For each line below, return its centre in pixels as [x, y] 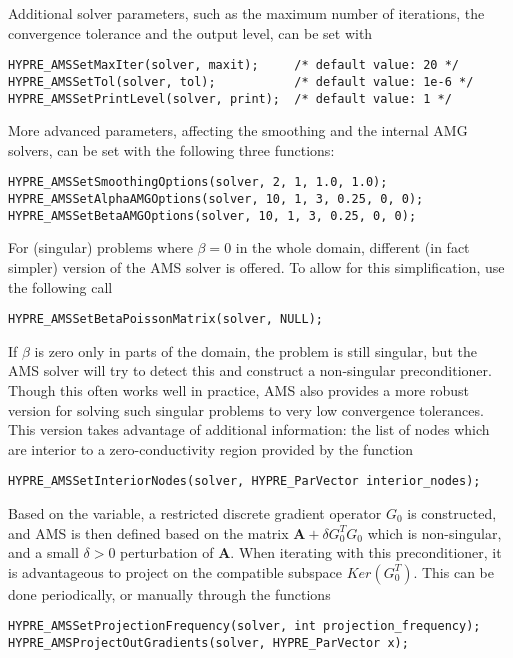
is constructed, [452, 512]
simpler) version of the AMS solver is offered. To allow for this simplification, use [256, 266]
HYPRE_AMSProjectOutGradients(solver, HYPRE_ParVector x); [208, 643]
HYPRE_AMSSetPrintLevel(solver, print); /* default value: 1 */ [230, 98]
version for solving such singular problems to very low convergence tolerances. [246, 409]
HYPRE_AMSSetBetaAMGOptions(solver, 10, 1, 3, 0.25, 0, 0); [212, 215]
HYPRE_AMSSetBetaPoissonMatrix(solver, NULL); [165, 319]
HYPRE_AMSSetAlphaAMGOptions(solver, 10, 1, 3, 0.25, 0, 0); [216, 199]
